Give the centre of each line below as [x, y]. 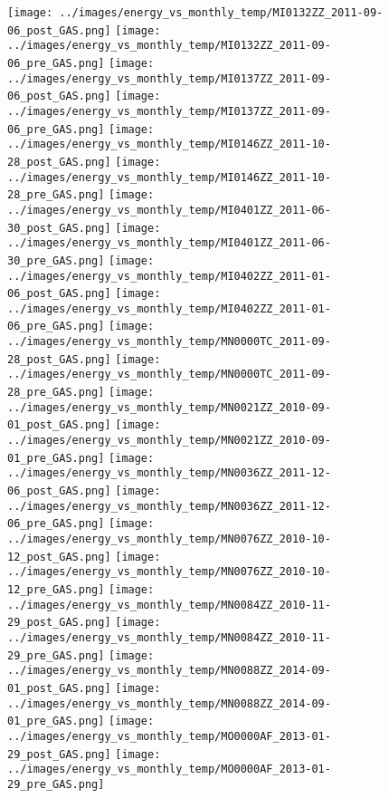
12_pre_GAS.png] [56, 589]
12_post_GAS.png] [59, 557]
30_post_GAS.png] [59, 228]
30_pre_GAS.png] [56, 260]
